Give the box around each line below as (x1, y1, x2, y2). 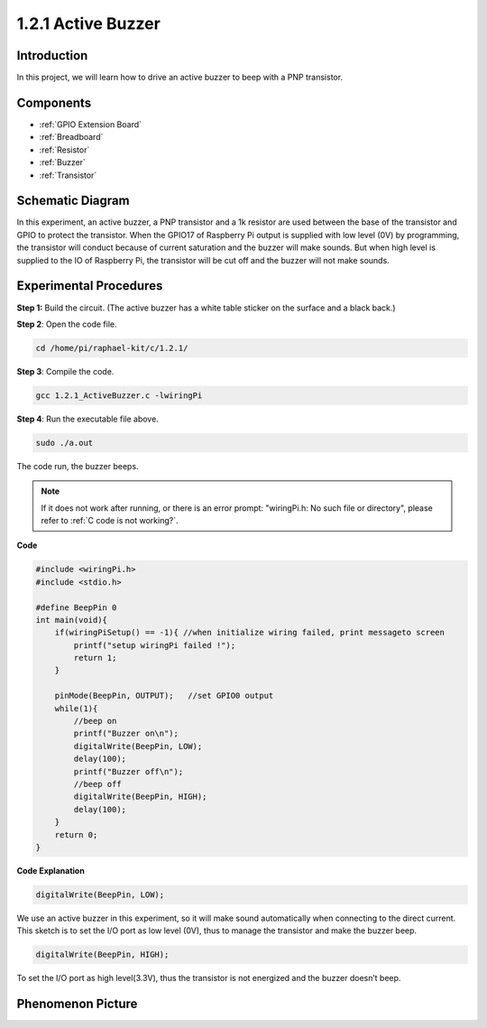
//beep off (73, 779, 122, 789)
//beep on (73, 716, 117, 727)
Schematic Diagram (16, 193, 130, 208)
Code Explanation (16, 865, 85, 875)
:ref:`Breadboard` (39, 132, 104, 143)
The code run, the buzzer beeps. (16, 460, 139, 471)
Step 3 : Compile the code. (16, 366, 115, 376)
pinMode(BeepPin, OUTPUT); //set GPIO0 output (54, 690, 274, 701)
